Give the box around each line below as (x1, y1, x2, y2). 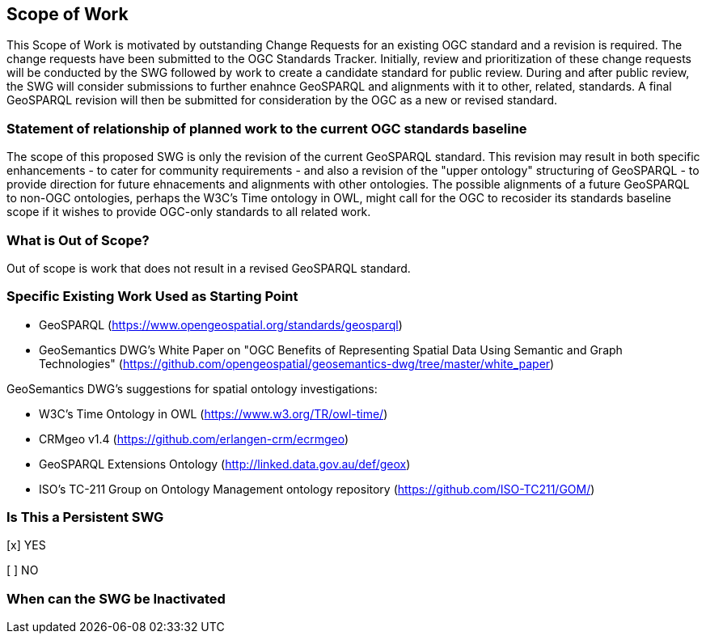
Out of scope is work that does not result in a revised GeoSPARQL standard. (6, 261, 411, 275)
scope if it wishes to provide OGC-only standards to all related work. (6, 205, 371, 219)
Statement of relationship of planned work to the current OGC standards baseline (6, 120, 527, 137)
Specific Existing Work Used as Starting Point (6, 288, 298, 305)
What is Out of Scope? (6, 231, 150, 248)
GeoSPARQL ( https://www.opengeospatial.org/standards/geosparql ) (39, 317, 403, 332)
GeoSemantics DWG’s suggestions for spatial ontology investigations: (6, 381, 378, 396)
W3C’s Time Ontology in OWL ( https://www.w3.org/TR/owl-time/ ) (39, 406, 388, 421)
